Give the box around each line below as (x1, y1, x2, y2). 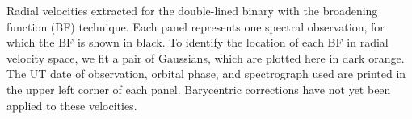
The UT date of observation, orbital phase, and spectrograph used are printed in (6, 65, 406, 82)
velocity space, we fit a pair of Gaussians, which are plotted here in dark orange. (6, 49, 405, 66)
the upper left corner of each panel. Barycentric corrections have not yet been (6, 80, 391, 97)
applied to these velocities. (6, 96, 137, 113)
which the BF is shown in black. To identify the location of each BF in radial (6, 34, 389, 51)
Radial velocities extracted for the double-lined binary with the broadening (6, 2, 378, 18)
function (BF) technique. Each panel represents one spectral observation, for (6, 18, 385, 35)
